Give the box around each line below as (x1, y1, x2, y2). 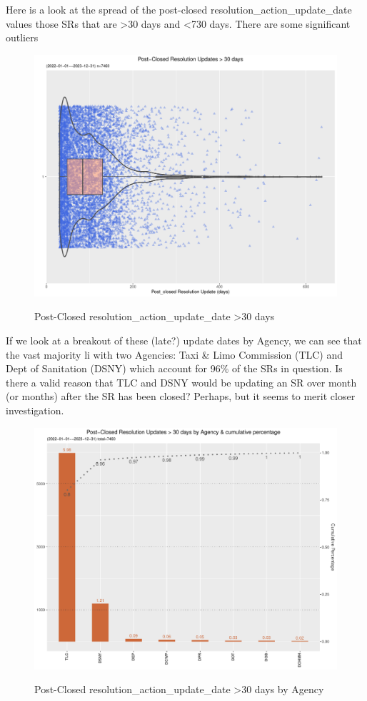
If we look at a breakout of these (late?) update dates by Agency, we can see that (6, 333, 362, 348)
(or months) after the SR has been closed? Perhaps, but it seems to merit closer (6, 389, 356, 404)
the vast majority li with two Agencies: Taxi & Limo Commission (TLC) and (6, 347, 343, 362)
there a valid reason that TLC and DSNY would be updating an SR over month (6, 374, 357, 389)
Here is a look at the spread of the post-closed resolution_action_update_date (6, 2, 352, 16)
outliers (6, 30, 39, 45)
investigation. (6, 403, 64, 418)
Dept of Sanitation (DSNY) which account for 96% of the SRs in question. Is (6, 361, 343, 376)
